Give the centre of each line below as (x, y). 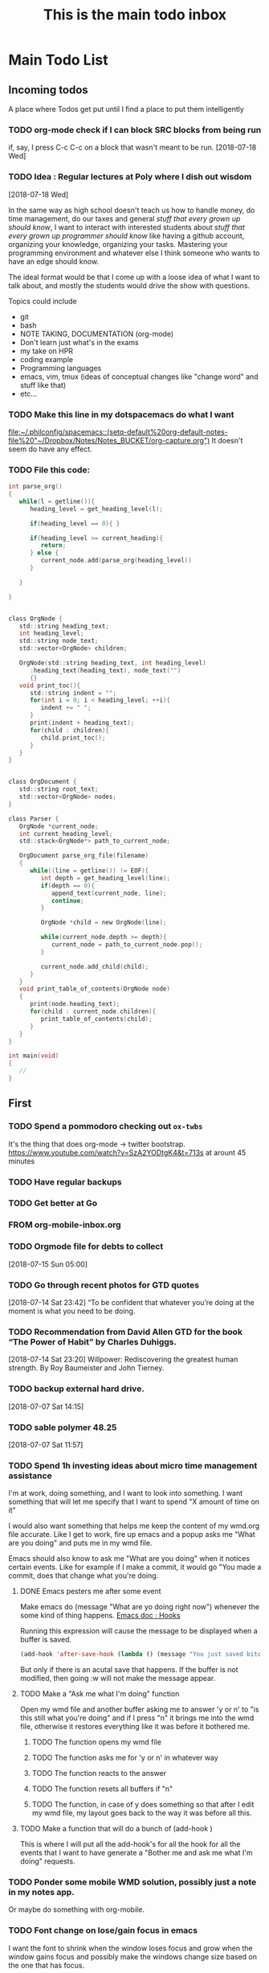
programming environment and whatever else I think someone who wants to (134, 253)
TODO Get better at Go (53, 1203)
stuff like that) (43, 385)
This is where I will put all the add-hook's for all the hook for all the (130, 1844)
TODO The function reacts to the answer (99, 1773)
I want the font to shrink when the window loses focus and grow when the (130, 1948)
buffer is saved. (46, 1640)
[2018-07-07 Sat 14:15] (46, 1407)
